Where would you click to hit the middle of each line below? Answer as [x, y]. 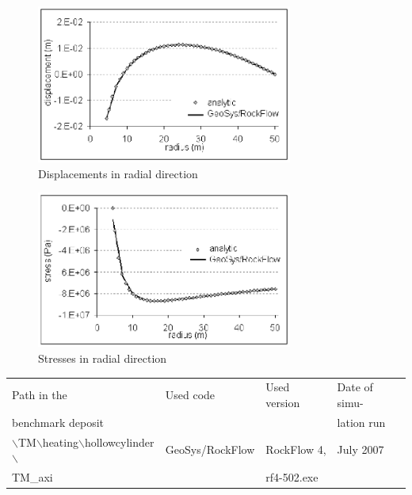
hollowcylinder [119, 442]
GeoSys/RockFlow [210, 449]
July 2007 [360, 449]
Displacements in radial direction [118, 173]
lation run [361, 422]
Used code [190, 395]
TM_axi [32, 477]
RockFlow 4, [296, 449]
